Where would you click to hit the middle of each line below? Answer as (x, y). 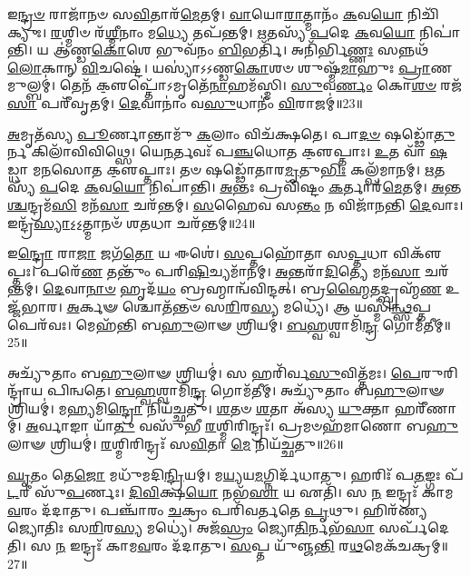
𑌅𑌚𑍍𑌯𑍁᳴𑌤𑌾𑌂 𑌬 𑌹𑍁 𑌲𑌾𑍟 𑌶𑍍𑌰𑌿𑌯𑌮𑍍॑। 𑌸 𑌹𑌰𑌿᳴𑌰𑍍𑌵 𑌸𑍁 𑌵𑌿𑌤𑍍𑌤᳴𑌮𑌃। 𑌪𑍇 (214, 372)
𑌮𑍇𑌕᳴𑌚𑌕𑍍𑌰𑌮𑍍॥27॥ (406, 546)
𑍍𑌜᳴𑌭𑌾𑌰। (35, 306)
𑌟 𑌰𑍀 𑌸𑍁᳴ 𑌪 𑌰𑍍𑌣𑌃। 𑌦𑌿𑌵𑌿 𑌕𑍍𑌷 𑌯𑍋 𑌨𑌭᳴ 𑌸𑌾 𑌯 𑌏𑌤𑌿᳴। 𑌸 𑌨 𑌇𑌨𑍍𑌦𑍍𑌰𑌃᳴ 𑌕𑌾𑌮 (230, 492)
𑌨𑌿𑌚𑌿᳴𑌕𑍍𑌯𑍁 (423, 14)
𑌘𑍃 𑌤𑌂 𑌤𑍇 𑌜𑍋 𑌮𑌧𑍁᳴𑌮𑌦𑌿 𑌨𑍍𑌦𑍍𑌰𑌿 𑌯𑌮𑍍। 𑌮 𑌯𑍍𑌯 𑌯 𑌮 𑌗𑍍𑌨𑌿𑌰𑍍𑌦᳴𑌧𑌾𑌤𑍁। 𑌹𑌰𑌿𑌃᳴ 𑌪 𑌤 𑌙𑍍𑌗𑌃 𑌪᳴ (235, 474)
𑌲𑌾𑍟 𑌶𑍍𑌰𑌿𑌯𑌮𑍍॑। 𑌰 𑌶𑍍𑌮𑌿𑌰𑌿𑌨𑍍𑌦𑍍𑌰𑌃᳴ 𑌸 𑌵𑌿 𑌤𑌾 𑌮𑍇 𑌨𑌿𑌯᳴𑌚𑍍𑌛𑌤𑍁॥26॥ (176, 444)
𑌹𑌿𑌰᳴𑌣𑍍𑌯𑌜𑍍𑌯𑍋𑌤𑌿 (395, 509)
